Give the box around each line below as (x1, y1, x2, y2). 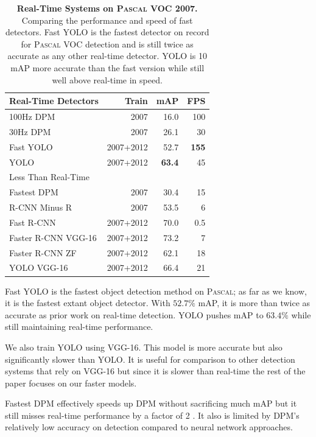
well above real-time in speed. (52, 73, 163, 86)
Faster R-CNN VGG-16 (9, 231, 97, 243)
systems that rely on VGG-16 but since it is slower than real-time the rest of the (5, 365, 306, 377)
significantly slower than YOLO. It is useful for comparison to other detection (5, 352, 295, 365)
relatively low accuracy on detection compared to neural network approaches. (5, 421, 293, 433)
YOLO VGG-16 (9, 261, 68, 274)
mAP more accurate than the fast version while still (10, 61, 205, 74)
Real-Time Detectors (9, 94, 99, 107)
